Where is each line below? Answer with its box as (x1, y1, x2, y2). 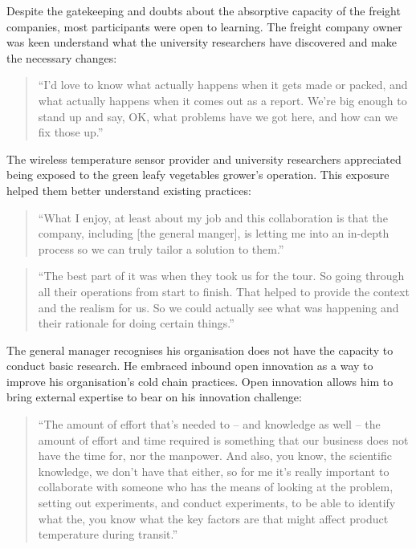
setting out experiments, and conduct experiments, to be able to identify (38, 494, 396, 511)
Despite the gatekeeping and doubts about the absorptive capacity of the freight (6, 2, 401, 18)
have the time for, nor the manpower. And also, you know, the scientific (38, 447, 392, 464)
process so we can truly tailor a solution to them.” (38, 240, 284, 257)
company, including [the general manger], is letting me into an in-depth (38, 225, 389, 242)
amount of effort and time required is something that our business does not (38, 431, 409, 448)
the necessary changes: (6, 49, 117, 66)
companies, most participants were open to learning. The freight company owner (6, 18, 402, 35)
